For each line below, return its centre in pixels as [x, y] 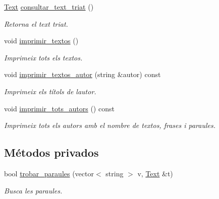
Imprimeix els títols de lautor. [50, 91]
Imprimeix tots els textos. [43, 57]
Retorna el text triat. [36, 23]
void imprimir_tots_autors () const [59, 108]
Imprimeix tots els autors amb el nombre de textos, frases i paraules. [110, 125]
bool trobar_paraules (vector [49, 173]
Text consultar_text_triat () [49, 7]
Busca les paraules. [33, 190]
